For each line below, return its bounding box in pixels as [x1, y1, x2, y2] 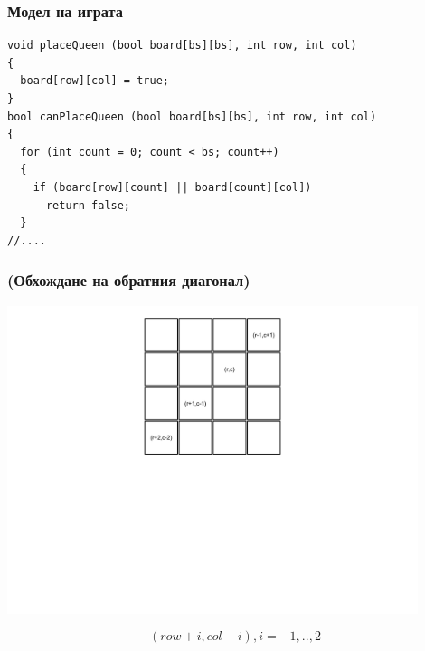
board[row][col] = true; [20, 74, 169, 88]
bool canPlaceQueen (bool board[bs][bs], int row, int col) [7, 110, 377, 123]
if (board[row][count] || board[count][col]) [33, 180, 312, 194]
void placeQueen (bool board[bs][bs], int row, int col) [7, 39, 357, 53]
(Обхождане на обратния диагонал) [7, 269, 250, 292]
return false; [45, 198, 131, 212]
